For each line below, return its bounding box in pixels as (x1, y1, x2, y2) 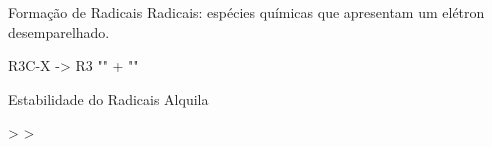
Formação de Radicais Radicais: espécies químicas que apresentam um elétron (8, 2, 485, 22)
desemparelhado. (8, 21, 110, 42)
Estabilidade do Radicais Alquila (8, 88, 209, 109)
